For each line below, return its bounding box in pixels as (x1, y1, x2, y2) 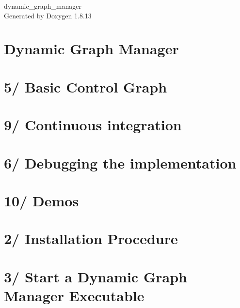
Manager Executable (4, 285, 144, 305)
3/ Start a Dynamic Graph (4, 266, 187, 286)
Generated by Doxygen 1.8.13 (4, 10, 92, 20)
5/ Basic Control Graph (4, 77, 167, 96)
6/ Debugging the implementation (4, 153, 237, 172)
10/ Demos (4, 190, 79, 210)
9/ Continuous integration (4, 115, 182, 135)
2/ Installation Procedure (4, 229, 178, 248)
